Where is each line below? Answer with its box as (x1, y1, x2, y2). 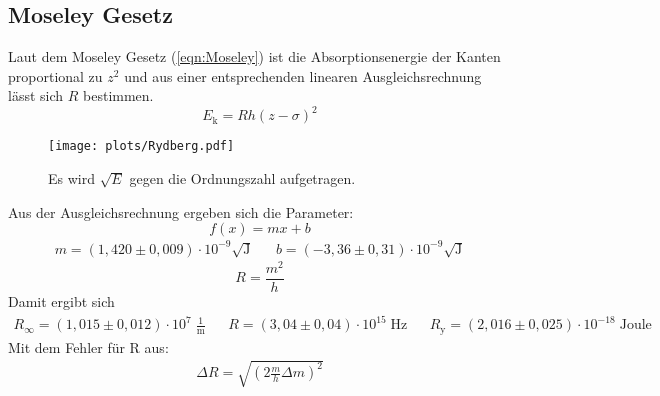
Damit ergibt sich (8, 291, 115, 311)
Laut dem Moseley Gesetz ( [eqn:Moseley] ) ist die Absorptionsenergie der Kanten (8, 46, 501, 67)
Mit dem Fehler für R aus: (8, 336, 169, 357)
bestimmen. (83, 85, 154, 106)
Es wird (48, 168, 95, 189)
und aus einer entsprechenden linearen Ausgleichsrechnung (124, 65, 482, 86)
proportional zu (8, 65, 103, 86)
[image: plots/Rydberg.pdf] (48, 139, 235, 154)
